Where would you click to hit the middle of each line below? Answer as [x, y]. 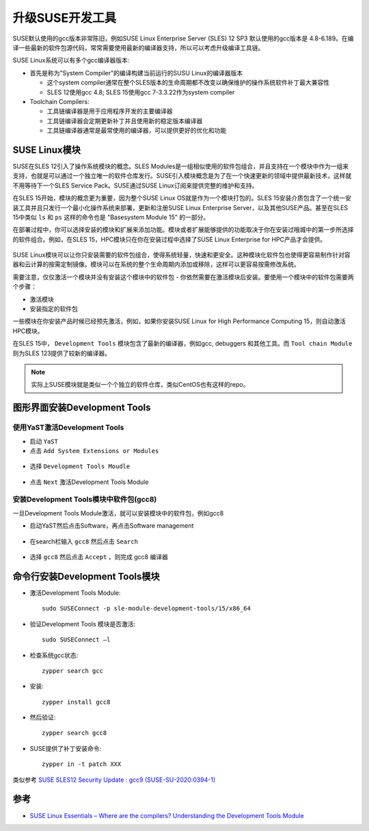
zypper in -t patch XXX [82, 764]
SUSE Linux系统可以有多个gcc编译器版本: [71, 60]
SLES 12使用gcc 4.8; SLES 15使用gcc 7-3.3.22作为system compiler [141, 92]
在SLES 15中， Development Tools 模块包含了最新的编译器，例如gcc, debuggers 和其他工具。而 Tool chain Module [182, 344]
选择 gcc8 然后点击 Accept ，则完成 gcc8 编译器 [99, 557]
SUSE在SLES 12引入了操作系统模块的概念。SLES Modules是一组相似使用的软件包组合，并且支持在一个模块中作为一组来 [181, 166]
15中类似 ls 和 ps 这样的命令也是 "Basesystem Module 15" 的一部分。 [111, 217]
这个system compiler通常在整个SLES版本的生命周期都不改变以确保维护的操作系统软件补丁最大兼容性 [188, 83]
